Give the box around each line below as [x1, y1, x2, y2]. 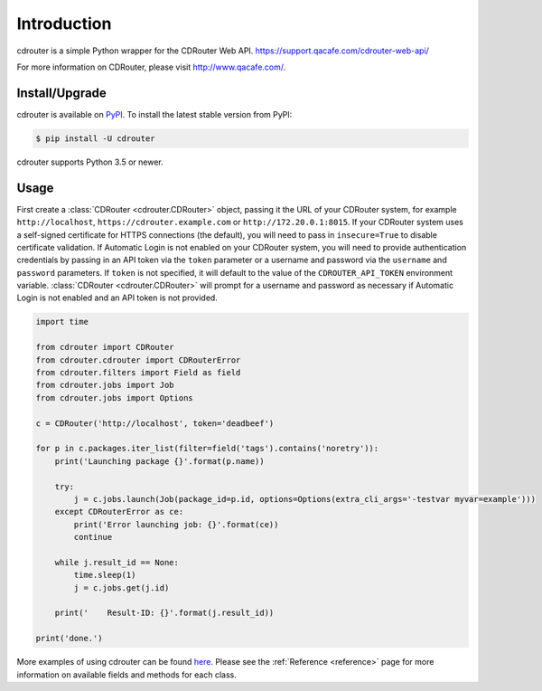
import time [35, 317, 89, 327]
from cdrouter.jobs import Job [35, 380, 175, 391]
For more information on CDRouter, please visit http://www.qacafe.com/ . [16, 62, 286, 72]
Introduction [16, 14, 112, 33]
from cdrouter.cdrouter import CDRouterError [35, 355, 241, 365]
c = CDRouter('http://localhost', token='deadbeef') [35, 418, 275, 429]
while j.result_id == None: [54, 557, 180, 567]
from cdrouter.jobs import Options [35, 393, 193, 402]
